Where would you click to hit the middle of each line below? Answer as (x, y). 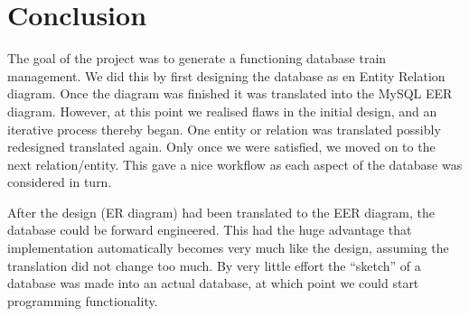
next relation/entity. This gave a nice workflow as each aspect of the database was (235, 164)
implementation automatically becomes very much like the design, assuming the (228, 248)
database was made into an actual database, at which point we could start (213, 283)
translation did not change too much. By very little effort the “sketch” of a (214, 265)
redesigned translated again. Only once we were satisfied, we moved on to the (221, 147)
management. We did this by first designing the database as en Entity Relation (226, 75)
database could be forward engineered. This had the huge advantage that (210, 230)
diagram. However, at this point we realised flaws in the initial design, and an (222, 111)
